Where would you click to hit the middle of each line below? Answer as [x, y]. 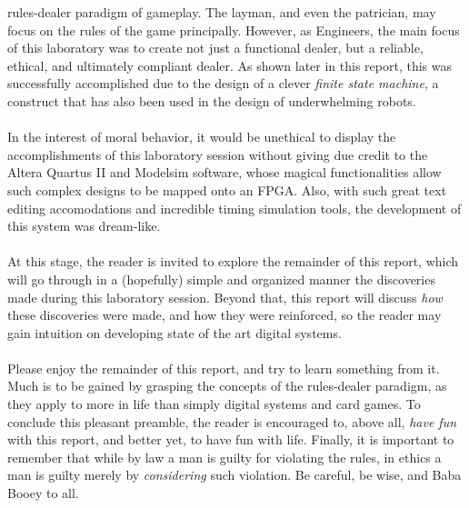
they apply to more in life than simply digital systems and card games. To [214, 404]
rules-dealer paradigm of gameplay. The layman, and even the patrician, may [222, 12]
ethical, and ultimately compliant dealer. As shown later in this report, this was [230, 65]
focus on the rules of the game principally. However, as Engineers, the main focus [234, 30]
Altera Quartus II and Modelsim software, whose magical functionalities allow [225, 172]
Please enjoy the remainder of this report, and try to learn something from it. [224, 368]
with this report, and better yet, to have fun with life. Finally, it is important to [231, 439]
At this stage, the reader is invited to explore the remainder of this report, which [233, 261]
